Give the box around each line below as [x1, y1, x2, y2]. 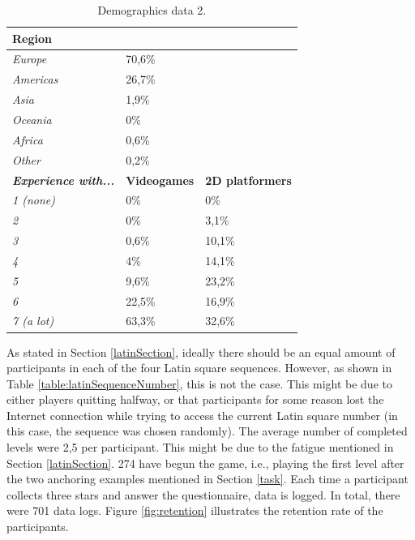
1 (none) [12, 191, 55, 208]
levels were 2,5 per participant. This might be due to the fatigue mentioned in [6, 439, 394, 456]
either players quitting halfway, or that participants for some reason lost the [6, 391, 384, 408]
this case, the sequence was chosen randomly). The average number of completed [6, 422, 408, 439]
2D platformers [205, 171, 292, 188]
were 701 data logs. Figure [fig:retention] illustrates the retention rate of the [6, 502, 383, 519]
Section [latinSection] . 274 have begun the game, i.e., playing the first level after [6, 454, 404, 471]
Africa [12, 131, 43, 148]
